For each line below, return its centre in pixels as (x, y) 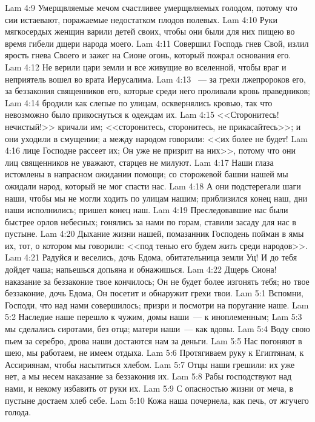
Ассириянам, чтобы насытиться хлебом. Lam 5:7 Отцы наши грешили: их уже (150, 364)
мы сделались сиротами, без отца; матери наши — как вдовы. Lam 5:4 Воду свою (157, 329)
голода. (18, 412)
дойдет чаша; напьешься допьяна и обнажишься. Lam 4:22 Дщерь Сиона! (141, 269)
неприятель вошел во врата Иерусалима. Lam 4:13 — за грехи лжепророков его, (155, 79)
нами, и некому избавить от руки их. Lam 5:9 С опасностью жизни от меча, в (149, 388)
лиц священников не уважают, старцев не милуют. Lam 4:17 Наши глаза (139, 162)
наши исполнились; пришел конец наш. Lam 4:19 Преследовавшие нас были (147, 210)
